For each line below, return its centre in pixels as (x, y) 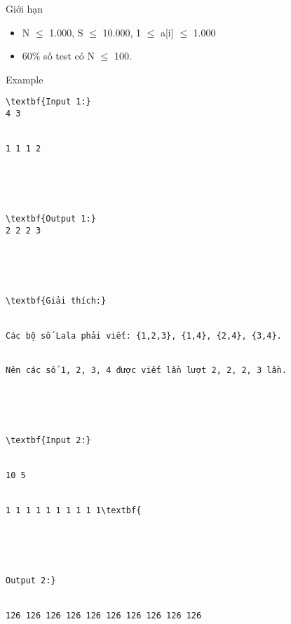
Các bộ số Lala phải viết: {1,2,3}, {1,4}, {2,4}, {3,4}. (144, 335)
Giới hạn (25, 8)
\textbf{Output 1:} (51, 218)
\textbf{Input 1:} (48, 102)
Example (25, 79)
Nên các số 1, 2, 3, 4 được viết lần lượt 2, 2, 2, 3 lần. (146, 371)
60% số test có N (58, 56)
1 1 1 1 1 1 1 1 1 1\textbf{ (74, 511)
